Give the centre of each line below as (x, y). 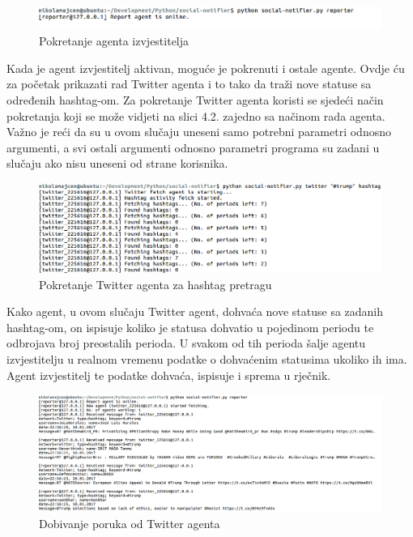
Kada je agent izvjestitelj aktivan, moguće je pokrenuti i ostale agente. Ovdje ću (206, 68)
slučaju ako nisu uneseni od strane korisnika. (117, 163)
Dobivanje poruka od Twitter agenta (130, 524)
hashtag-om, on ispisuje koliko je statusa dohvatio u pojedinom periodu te (190, 327)
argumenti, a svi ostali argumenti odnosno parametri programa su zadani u (193, 147)
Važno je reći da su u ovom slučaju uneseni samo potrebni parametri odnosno (199, 132)
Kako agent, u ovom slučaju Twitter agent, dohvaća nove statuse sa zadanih (195, 311)
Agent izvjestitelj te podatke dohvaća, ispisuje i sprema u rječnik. (169, 375)
